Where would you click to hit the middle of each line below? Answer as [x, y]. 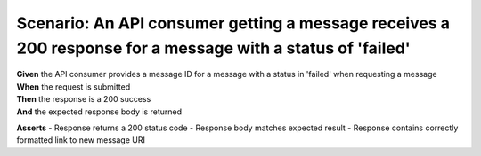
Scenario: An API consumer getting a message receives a [233, 23]
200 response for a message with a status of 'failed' [214, 48]
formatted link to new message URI [81, 140]
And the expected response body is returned [99, 112]
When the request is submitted [73, 86]
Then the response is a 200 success [84, 99]
